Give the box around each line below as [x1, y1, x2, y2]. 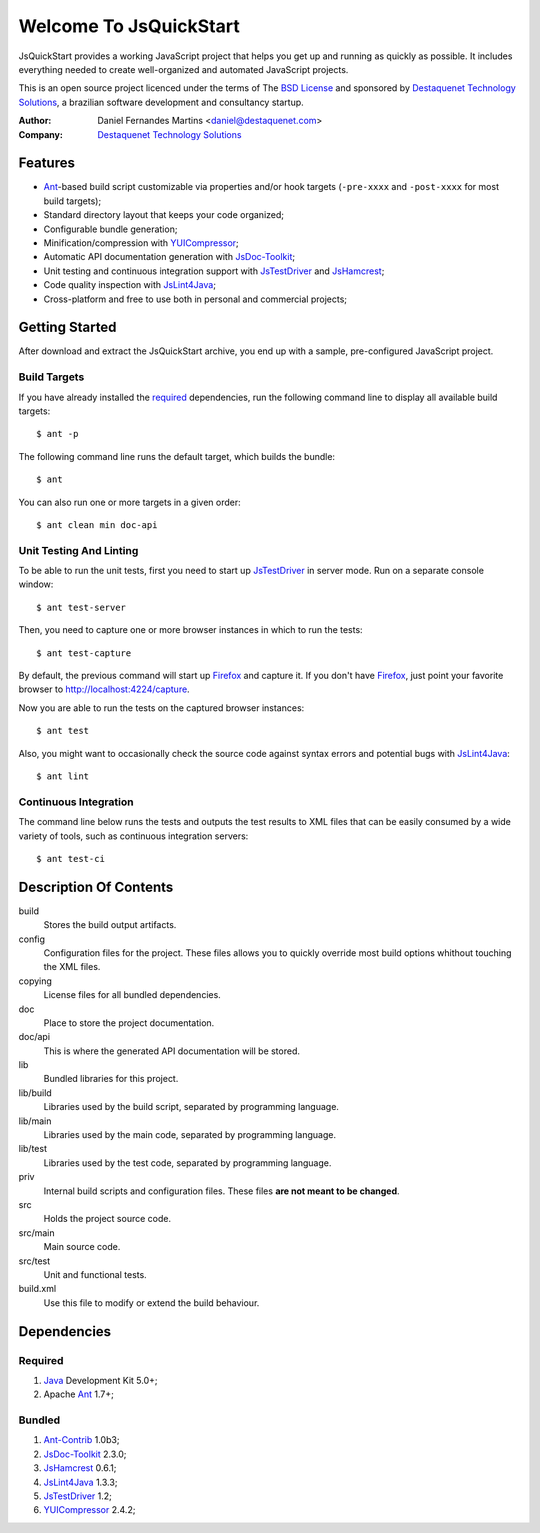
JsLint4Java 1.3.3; [43, 1476, 118, 1488]
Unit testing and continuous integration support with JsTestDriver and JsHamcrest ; [43, 265, 385, 277]
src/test [18, 1255, 51, 1267]
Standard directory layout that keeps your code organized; [43, 209, 285, 221]
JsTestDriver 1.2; [43, 1490, 112, 1502]
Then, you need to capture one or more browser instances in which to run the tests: [18, 624, 364, 636]
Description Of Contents [18, 878, 174, 895]
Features [18, 155, 75, 172]
